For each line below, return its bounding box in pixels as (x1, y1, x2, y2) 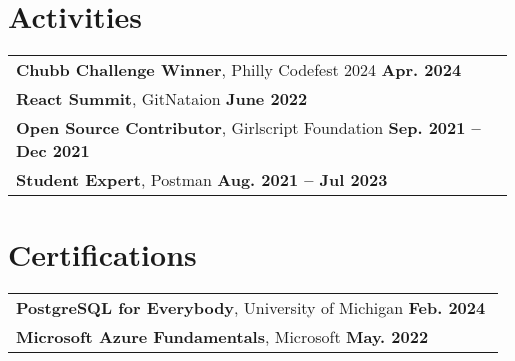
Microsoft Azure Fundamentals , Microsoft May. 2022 (16, 325, 429, 349)
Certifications (8, 234, 197, 275)
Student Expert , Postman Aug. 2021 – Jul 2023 (16, 168, 388, 192)
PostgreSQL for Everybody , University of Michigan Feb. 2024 (16, 296, 486, 320)
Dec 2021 (16, 139, 90, 163)
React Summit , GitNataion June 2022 (16, 87, 308, 111)
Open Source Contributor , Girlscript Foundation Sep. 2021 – (16, 116, 481, 140)
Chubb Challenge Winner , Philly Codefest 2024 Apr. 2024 (16, 58, 462, 82)
